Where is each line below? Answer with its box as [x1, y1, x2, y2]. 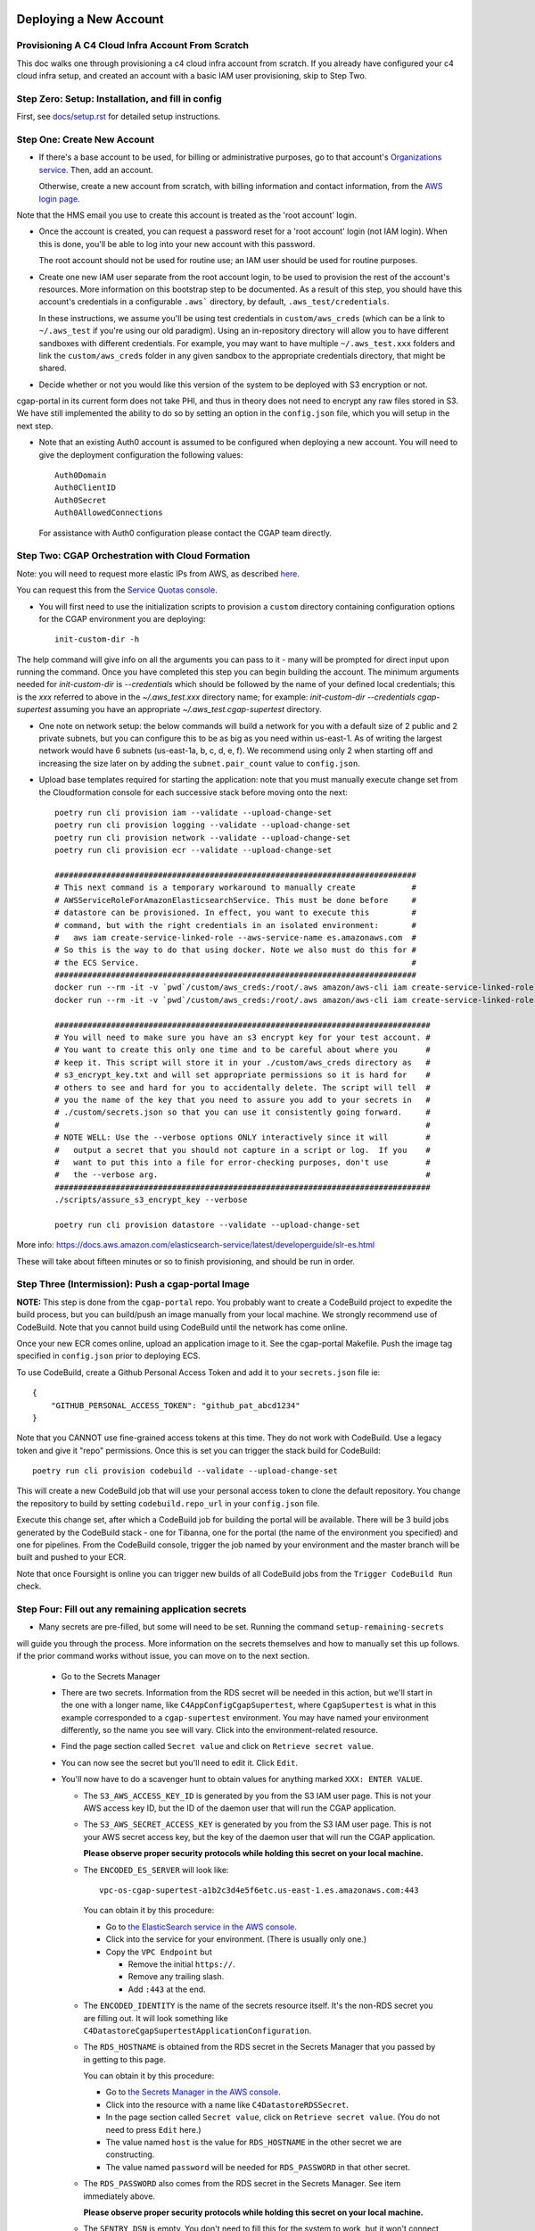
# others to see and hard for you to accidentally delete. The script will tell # [54, 1082, 432, 1092]
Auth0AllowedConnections [54, 508, 163, 518]
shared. [38, 362, 67, 374]
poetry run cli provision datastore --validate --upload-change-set [54, 1219, 360, 1230]
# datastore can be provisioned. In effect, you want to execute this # [54, 908, 417, 918]
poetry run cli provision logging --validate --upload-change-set [54, 820, 351, 830]
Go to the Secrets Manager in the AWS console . [105, 2086, 281, 2097]
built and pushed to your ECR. [16, 1552, 127, 1563]
